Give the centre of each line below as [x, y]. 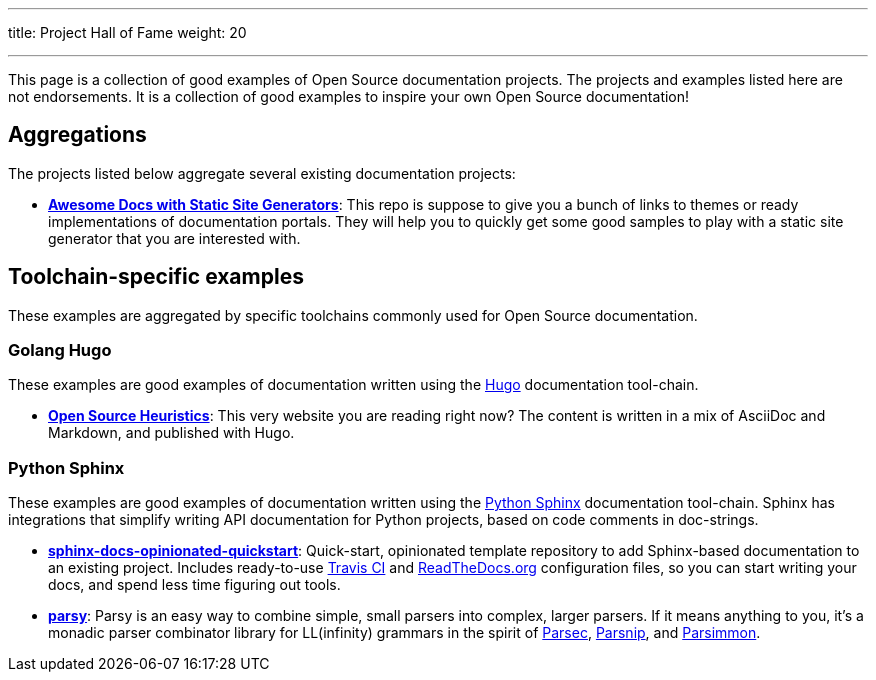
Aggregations [77, 135]
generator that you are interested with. [174, 238]
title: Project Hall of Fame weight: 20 [127, 32]
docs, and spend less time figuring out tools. [194, 585]
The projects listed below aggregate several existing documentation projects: [262, 173]
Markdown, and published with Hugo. [171, 433]
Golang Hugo [60, 350]
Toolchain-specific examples [156, 277]
